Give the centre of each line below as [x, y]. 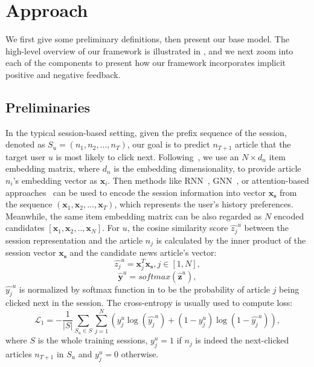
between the [266, 228]
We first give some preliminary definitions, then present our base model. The [147, 39]
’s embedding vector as [55, 180]
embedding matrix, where [53, 168]
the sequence [29, 204]
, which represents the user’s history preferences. [204, 204]
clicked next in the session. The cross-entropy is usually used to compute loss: [149, 303]
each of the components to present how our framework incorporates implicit [146, 63]
